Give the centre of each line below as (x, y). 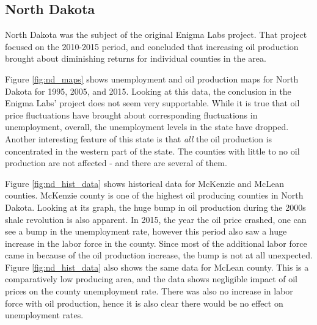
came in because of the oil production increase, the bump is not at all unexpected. (159, 255)
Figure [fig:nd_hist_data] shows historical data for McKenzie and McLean (145, 183)
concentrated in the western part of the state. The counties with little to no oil (152, 151)
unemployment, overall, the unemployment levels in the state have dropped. (147, 127)
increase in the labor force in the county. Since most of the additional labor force (156, 243)
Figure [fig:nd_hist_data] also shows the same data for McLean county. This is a (157, 267)
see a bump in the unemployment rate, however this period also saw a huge (146, 231)
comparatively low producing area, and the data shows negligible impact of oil (151, 279)
